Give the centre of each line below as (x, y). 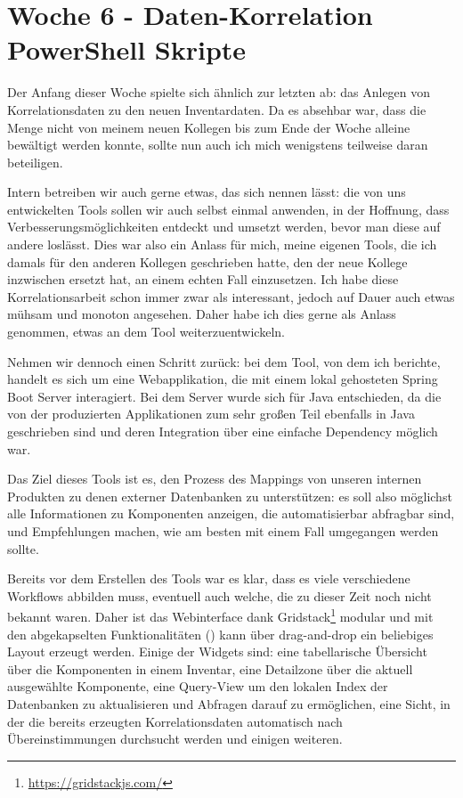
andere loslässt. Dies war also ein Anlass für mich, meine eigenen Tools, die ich (222, 244)
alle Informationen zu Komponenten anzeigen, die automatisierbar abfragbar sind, (231, 513)
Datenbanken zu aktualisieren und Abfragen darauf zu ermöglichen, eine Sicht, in (229, 703)
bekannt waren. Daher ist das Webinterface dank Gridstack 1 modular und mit (220, 615)
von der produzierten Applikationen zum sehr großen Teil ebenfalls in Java (211, 414)
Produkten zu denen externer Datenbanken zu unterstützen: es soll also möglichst (230, 496)
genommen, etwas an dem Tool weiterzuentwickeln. (146, 332)
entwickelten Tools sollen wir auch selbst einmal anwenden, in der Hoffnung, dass (228, 209)
